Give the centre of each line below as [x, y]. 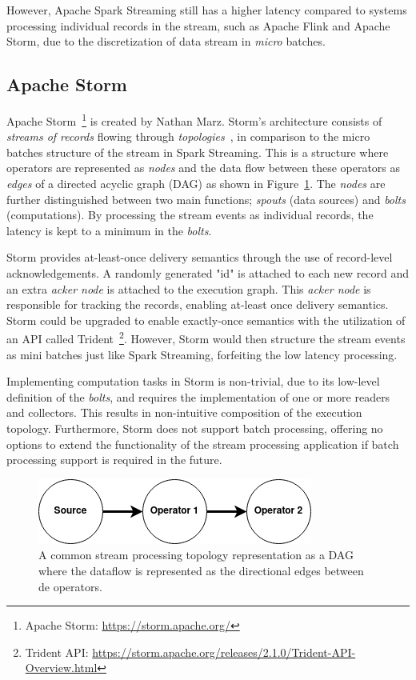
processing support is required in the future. [114, 460]
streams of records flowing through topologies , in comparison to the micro [188, 136]
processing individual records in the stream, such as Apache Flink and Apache [198, 25]
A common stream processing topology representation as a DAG [196, 555]
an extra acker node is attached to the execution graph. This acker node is [189, 288]
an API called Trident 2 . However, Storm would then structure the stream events [206, 338]
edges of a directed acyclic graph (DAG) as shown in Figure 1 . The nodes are [196, 184]
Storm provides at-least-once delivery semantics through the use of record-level [200, 257]
